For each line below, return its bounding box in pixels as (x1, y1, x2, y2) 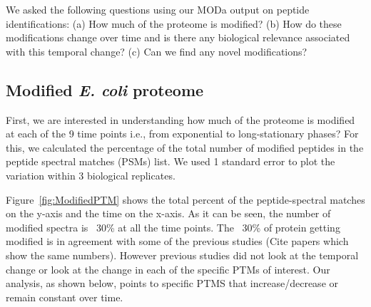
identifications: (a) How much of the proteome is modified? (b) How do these (6, 16, 342, 31)
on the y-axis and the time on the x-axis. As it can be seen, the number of (6, 206, 331, 221)
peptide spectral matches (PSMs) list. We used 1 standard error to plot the (6, 154, 335, 169)
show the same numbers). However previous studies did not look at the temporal (6, 247, 359, 262)
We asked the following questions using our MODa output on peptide (6, 2, 310, 16)
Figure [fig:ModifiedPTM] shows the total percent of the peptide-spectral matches (6, 192, 365, 207)
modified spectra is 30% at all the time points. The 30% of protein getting (6, 219, 340, 234)
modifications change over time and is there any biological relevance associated (6, 30, 350, 45)
